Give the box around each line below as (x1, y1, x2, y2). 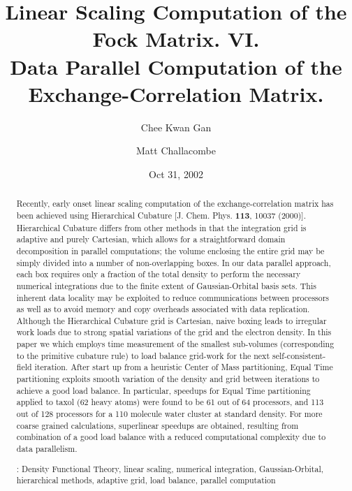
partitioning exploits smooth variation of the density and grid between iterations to (16, 373, 320, 385)
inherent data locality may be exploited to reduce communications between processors (16, 291, 330, 303)
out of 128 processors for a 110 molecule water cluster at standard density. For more (16, 408, 323, 420)
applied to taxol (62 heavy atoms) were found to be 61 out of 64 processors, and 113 (16, 396, 324, 408)
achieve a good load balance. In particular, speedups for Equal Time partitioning (16, 384, 311, 396)
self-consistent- (272, 349, 326, 361)
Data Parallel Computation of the (10, 52, 342, 80)
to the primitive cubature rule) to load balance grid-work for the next (16, 349, 270, 361)
